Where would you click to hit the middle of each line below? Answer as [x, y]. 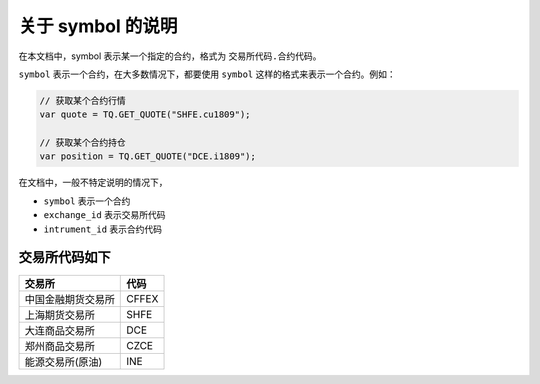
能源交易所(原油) [63, 362]
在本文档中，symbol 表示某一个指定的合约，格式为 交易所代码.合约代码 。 [170, 56]
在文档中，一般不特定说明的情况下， [93, 182]
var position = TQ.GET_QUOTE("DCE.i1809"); [148, 156]
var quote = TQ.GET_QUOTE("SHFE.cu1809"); [145, 114]
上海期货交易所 [59, 315]
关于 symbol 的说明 [98, 26]
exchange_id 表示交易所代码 [104, 215]
